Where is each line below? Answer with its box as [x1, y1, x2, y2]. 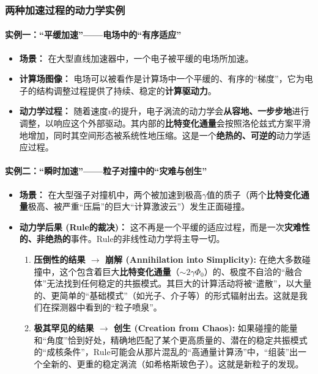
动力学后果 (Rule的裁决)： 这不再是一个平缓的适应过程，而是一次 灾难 [19, 220, 301, 233]
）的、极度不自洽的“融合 [204, 265, 303, 277]
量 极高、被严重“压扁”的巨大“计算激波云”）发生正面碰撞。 [19, 200, 250, 213]
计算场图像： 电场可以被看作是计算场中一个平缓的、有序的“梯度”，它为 [19, 72, 305, 85]
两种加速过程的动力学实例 [5, 2, 125, 17]
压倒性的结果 [34, 252, 86, 265]
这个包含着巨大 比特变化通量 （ [59, 265, 180, 277]
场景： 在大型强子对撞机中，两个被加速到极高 [19, 188, 202, 200]
